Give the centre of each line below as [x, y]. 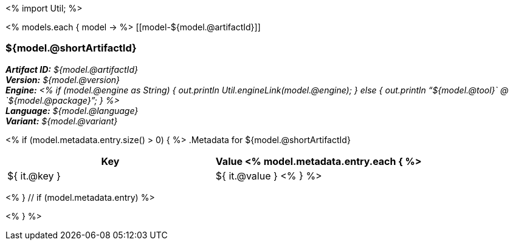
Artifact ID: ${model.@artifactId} [72, 69]
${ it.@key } [34, 176]
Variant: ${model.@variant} [62, 121]
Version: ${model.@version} [63, 79]
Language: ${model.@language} [72, 110]
